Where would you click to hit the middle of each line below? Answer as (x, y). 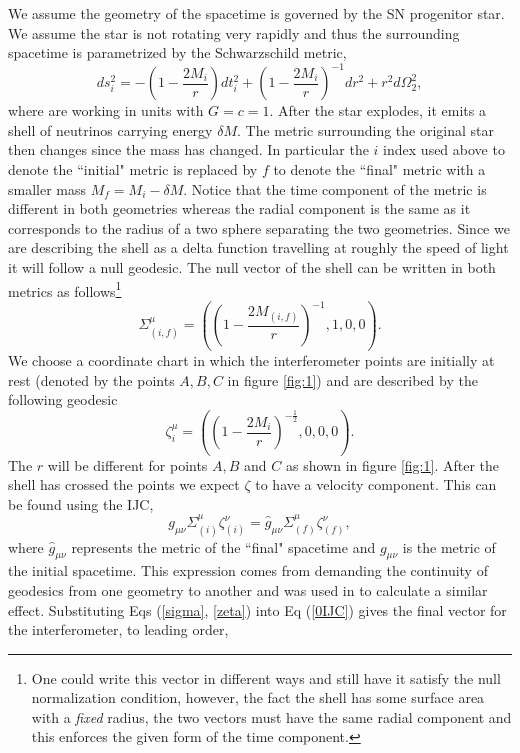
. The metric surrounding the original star (365, 129)
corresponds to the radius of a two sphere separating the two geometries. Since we (259, 227)
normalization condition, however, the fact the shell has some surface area (258, 697)
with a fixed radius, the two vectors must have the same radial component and (271, 716)
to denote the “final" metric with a (379, 169)
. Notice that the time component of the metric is (335, 188)
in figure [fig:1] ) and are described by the (352, 379)
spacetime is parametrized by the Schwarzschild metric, (177, 52)
